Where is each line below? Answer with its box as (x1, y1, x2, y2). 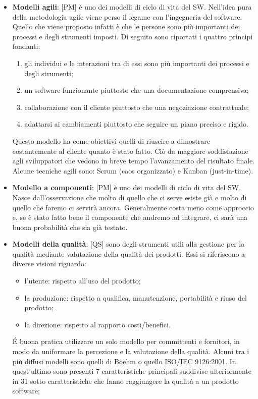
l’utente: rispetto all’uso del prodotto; (24, 275, 141, 286)
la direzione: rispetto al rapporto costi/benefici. (24, 319, 171, 329)
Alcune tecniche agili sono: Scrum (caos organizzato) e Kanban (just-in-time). (12, 165, 253, 176)
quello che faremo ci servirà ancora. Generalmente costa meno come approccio (12, 202, 254, 212)
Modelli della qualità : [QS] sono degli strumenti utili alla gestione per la (12, 239, 245, 249)
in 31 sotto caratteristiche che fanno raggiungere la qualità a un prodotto (12, 375, 239, 386)
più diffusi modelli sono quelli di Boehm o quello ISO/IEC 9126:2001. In (12, 356, 236, 366)
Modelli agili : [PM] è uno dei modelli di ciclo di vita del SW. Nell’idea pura (12, 2, 252, 12)
